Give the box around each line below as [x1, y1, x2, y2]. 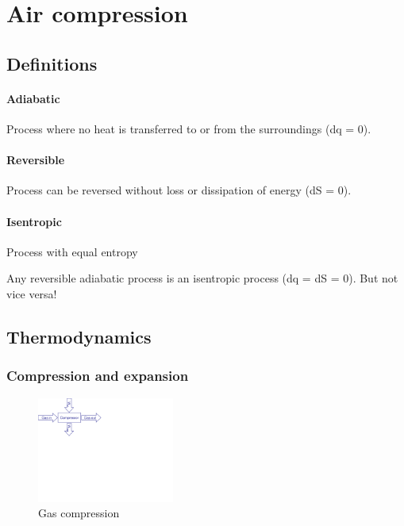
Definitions [6, 51, 98, 75]
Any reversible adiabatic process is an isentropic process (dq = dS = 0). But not [6, 270, 398, 286]
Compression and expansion [6, 366, 189, 386]
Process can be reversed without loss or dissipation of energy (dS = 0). [6, 182, 352, 198]
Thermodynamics [6, 324, 152, 348]
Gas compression [38, 505, 120, 521]
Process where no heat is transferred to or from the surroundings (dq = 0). [6, 120, 371, 136]
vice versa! [6, 285, 57, 301]
